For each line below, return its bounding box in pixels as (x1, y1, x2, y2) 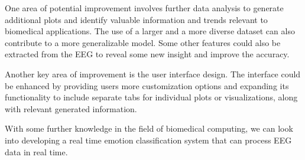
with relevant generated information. (5, 102, 137, 115)
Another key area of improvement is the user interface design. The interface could (5, 67, 301, 80)
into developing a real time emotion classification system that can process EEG (5, 133, 292, 146)
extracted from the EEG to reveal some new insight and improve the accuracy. (5, 48, 290, 60)
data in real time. (5, 145, 68, 158)
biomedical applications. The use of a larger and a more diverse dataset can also (5, 25, 295, 37)
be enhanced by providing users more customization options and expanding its (5, 79, 289, 92)
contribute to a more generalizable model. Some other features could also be (5, 36, 281, 48)
